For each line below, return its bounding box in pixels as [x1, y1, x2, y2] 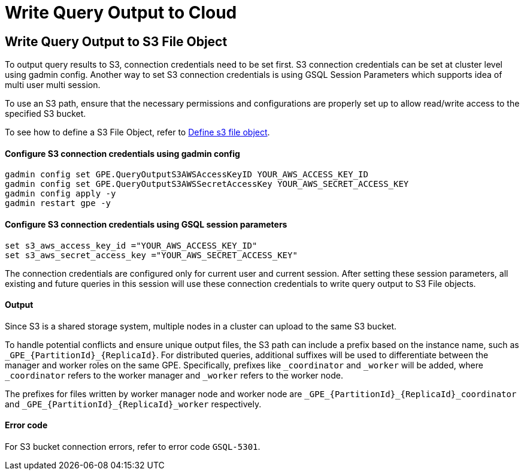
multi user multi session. [5, 80, 101, 90]
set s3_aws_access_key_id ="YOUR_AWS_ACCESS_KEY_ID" [5, 240, 258, 250]
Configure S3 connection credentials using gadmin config [5, 148, 240, 159]
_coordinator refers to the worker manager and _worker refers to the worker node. [5, 370, 343, 380]
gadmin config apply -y [5, 189, 116, 199]
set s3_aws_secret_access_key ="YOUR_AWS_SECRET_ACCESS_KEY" [5, 250, 298, 260]
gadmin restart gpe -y [5, 198, 111, 208]
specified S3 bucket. [5, 108, 86, 119]
